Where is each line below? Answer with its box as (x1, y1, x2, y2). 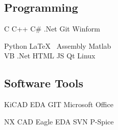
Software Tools (4, 75, 84, 91)
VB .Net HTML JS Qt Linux (4, 50, 96, 61)
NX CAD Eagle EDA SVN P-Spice (4, 116, 114, 126)
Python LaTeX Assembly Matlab (4, 40, 111, 51)
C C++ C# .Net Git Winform (4, 23, 100, 34)
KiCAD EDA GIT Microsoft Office (4, 99, 113, 109)
